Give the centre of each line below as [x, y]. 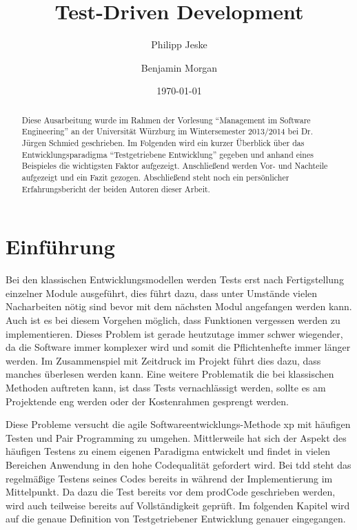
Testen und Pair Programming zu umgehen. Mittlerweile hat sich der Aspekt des [176, 437]
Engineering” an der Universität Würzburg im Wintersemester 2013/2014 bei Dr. [167, 131]
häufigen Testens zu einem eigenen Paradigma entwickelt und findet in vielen [168, 451]
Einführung [60, 246]
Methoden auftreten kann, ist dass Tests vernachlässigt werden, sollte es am [166, 387]
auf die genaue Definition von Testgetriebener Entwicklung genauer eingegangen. [176, 519]
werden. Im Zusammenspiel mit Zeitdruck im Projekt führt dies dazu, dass [163, 360]
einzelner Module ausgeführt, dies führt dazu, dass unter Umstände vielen [162, 293]
